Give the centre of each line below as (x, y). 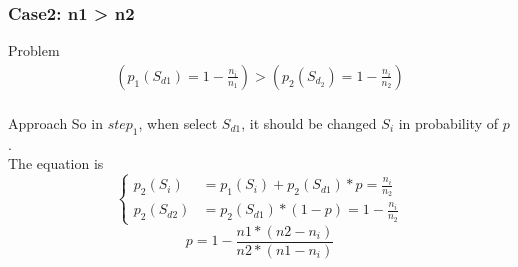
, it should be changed (309, 122)
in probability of (448, 122)
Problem (34, 50)
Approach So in (55, 122)
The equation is (56, 163)
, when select (178, 122)
